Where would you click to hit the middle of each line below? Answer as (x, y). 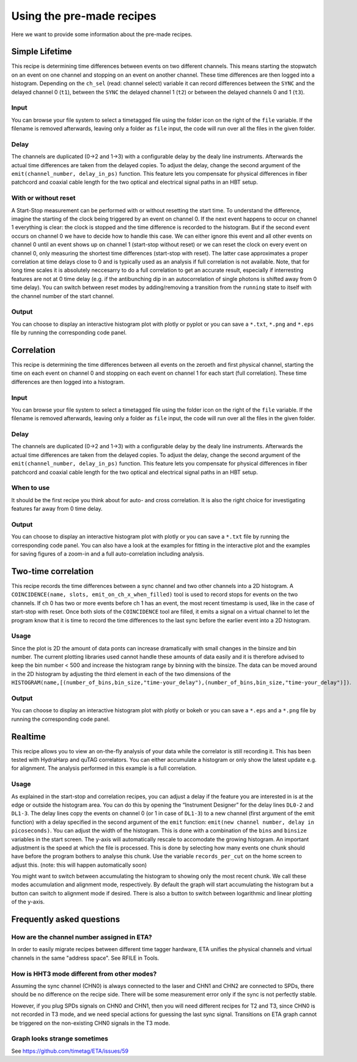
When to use (31, 488)
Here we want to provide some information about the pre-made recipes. (102, 34)
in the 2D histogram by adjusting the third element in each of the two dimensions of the (121, 674)
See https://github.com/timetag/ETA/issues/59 (70, 1051)
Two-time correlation (53, 571)
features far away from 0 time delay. (57, 509)
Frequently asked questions (66, 920)
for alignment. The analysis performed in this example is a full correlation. (104, 768)
